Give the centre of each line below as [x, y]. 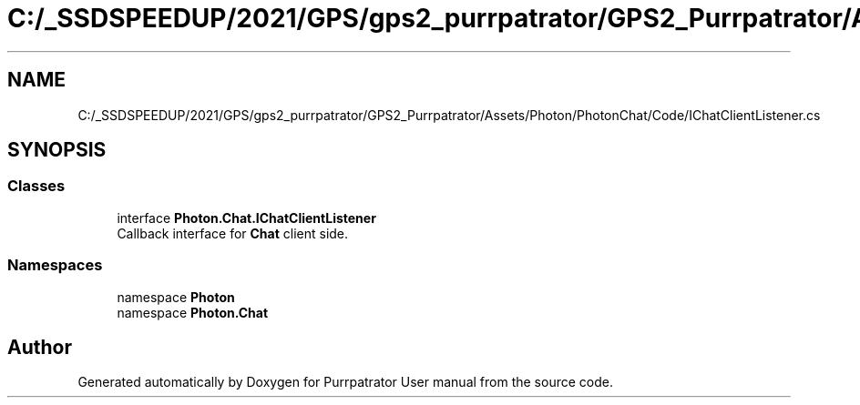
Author [40, 347]
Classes [36, 186]
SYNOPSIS [57, 150]
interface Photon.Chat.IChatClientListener [246, 218]
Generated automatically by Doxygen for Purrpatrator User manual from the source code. [345, 382]
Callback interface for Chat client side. [233, 233]
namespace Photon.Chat [193, 312]
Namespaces [55, 265]
